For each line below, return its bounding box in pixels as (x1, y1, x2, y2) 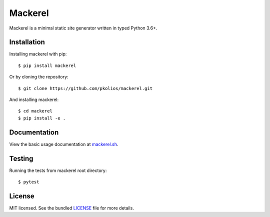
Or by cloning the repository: (9, 74, 68, 80)
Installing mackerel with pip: (9, 51, 67, 57)
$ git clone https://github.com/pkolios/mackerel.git (18, 85, 152, 91)
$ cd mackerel (18, 108, 52, 114)
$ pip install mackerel (18, 62, 76, 68)
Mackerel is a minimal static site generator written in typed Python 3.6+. (9, 25, 157, 31)
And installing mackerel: (9, 96, 59, 102)
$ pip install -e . (18, 115, 66, 121)
